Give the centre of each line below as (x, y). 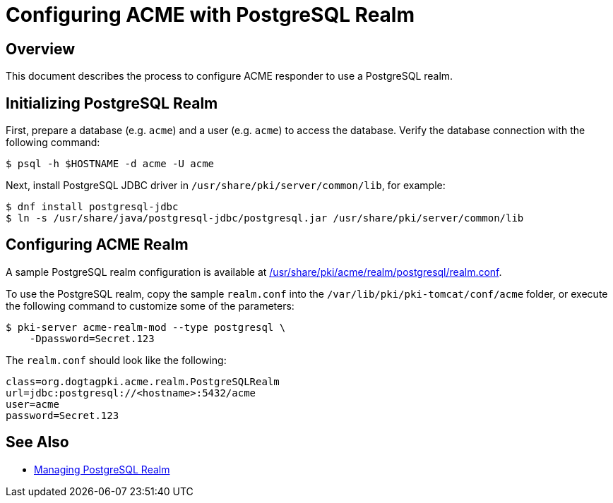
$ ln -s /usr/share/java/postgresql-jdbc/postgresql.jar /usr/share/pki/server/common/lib (265, 218)
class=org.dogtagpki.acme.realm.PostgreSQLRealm (143, 381)
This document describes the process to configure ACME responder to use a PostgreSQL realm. (230, 76)
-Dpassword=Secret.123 (92, 338)
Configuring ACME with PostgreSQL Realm (210, 15)
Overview (41, 49)
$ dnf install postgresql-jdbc (92, 207)
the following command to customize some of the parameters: (150, 305)
